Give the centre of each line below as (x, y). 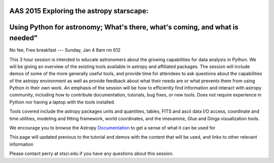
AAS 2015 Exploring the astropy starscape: (79, 11)
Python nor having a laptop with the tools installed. (62, 102)
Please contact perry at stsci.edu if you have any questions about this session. (92, 154)
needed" (24, 38)
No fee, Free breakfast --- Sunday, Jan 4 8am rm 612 (65, 50)
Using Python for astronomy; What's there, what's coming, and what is (124, 27)
